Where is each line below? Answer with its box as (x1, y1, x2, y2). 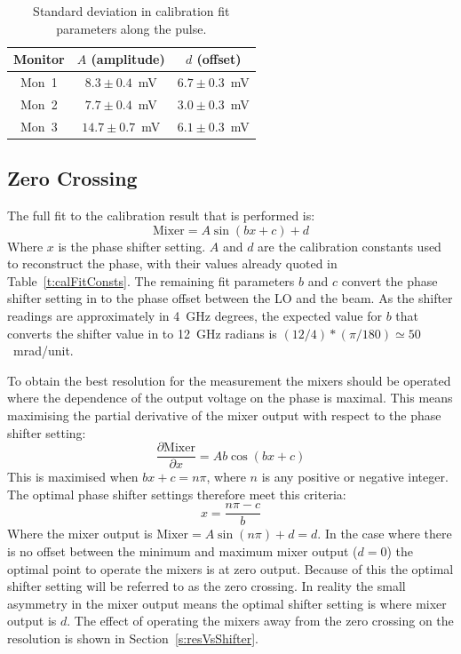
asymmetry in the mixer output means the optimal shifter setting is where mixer (7, 594, 447, 612)
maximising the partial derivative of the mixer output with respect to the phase (7, 405, 441, 424)
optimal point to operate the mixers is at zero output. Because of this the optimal (7, 559, 454, 578)
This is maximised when (7, 467, 139, 486)
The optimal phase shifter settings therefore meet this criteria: (7, 484, 346, 503)
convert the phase (341, 271, 438, 290)
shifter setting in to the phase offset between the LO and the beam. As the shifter (7, 289, 453, 307)
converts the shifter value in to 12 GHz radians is (7, 323, 277, 342)
